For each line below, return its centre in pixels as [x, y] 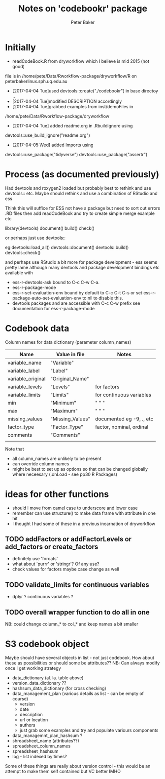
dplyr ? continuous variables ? [43, 597]
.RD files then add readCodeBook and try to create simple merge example [80, 213]
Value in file [70, 354]
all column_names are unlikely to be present [57, 458]
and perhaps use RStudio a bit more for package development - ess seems [81, 262]
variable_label [24, 370]
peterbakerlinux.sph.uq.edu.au [36, 81]
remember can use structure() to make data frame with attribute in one [84, 513]
